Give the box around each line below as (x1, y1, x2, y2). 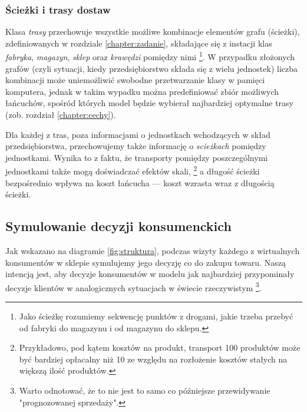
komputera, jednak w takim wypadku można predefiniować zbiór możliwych (5, 85, 279, 97)
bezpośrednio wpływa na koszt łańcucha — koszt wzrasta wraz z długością (5, 176, 275, 189)
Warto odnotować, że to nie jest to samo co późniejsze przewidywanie (19, 384, 270, 397)
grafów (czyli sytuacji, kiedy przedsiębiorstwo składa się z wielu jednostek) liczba (5, 62, 298, 74)
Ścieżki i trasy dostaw (5, 2, 111, 17)
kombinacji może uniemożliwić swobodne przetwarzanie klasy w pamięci (5, 74, 265, 86)
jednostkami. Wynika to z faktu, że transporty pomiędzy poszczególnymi (5, 151, 268, 163)
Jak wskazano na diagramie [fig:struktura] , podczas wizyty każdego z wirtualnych (5, 245, 300, 257)
